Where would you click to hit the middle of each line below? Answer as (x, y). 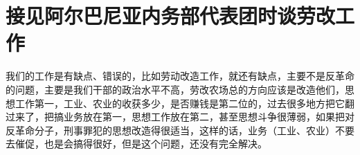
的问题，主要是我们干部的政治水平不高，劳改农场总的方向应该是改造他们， (175, 89)
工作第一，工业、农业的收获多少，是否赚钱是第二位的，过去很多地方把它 (180, 103)
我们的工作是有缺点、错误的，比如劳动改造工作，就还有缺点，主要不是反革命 (180, 76)
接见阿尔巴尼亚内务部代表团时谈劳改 (171, 16)
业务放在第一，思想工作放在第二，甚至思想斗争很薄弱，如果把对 (209, 117)
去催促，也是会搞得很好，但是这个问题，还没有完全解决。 (136, 144)
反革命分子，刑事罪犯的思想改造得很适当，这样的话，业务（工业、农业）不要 (180, 130)
